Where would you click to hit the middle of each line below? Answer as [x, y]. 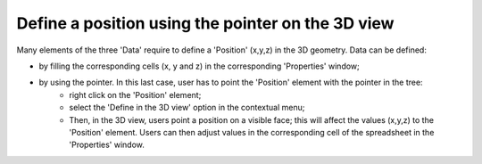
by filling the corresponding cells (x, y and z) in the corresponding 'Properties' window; [199, 66]
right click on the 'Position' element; [135, 94]
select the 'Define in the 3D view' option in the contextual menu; [187, 108]
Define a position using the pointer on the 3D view [205, 23]
